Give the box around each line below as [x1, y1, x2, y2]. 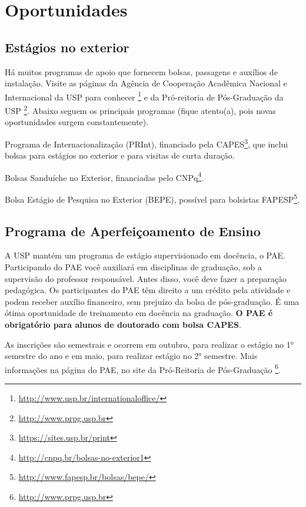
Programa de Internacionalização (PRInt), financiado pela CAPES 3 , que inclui [5, 136, 288, 150]
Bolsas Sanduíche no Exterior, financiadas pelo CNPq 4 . [5, 169, 204, 183]
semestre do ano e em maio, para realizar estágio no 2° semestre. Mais [5, 350, 258, 362]
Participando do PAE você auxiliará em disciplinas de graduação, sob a [5, 261, 262, 273]
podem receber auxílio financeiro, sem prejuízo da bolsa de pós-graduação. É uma [5, 295, 300, 307]
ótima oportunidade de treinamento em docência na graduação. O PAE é [5, 307, 273, 319]
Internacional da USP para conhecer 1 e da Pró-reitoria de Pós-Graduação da [5, 89, 284, 103]
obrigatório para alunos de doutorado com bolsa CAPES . [5, 318, 241, 330]
